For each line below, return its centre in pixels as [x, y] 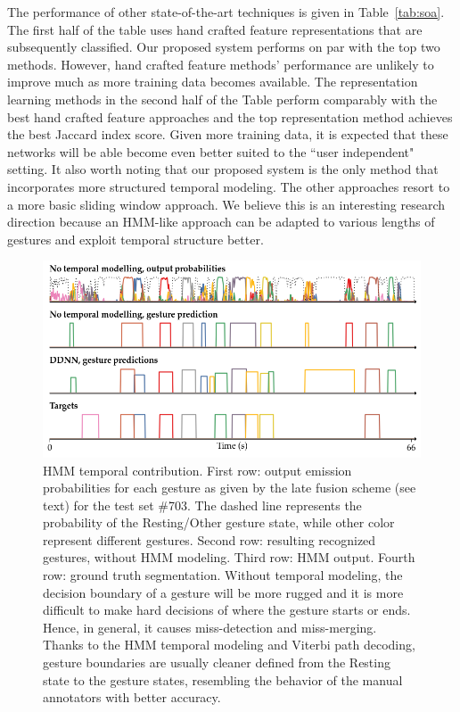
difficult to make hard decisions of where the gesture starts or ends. [227, 610]
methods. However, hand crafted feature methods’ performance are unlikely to [221, 64]
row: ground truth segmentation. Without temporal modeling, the [223, 575]
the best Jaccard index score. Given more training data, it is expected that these [228, 134]
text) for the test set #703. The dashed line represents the [202, 505]
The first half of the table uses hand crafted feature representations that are [215, 29]
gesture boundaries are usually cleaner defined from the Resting [217, 662]
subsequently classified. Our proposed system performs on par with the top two [224, 47]
